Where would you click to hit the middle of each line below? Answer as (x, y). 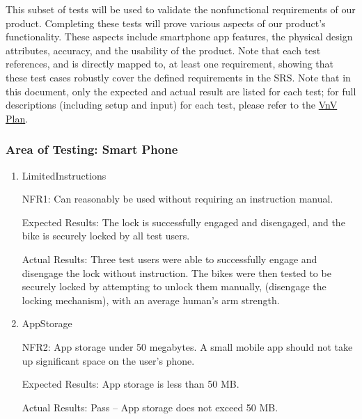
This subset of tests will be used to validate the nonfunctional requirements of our (181, 9)
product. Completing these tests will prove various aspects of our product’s (166, 23)
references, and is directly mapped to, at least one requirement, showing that (170, 64)
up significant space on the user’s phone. (108, 360)
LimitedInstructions (64, 175)
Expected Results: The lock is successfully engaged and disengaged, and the (183, 222)
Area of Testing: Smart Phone (92, 149)
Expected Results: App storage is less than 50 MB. (131, 384)
